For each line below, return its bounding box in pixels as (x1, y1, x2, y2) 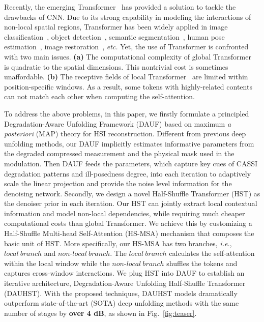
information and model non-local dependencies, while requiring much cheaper (4, 208, 245, 218)
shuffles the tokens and (166, 257, 238, 268)
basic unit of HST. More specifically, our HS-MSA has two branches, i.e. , (4, 238, 232, 248)
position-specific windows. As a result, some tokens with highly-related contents (4, 81, 252, 92)
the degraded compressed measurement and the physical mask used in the (4, 148, 234, 159)
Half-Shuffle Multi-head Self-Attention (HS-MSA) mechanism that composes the (4, 228, 254, 239)
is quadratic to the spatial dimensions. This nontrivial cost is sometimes (4, 61, 228, 72)
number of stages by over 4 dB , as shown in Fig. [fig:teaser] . (4, 307, 197, 318)
